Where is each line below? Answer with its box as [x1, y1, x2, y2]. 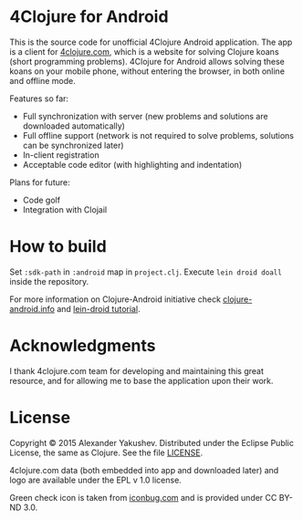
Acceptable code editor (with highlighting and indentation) [22, 159, 243, 170]
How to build [9, 236, 107, 257]
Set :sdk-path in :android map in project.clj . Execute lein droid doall [9, 266, 283, 277]
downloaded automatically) [22, 120, 126, 131]
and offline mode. [9, 75, 76, 86]
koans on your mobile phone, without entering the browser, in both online [9, 66, 286, 77]
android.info [9, 303, 55, 314]
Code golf [22, 194, 61, 205]
